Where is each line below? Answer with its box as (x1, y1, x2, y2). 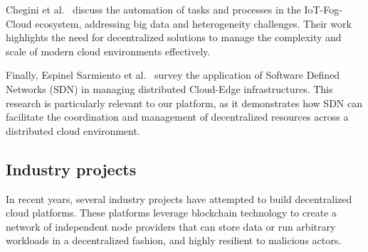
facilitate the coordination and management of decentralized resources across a (6, 109, 349, 124)
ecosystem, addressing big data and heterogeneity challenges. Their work (35, 16, 352, 31)
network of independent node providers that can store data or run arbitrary (6, 219, 336, 234)
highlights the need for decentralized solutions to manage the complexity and (6, 30, 342, 45)
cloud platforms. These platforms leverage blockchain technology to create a (6, 205, 337, 220)
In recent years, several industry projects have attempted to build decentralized (6, 191, 352, 206)
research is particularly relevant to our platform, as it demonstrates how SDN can (6, 95, 362, 110)
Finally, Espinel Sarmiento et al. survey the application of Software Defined (6, 67, 340, 82)
